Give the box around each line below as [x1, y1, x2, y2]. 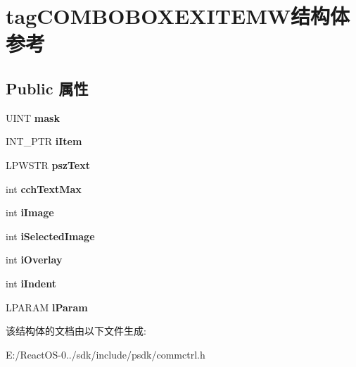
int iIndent [6, 275, 57, 290]
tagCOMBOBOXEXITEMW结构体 [6, 1, 350, 30]
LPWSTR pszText [6, 157, 90, 172]
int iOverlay [6, 252, 63, 267]
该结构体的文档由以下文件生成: [6, 323, 146, 338]
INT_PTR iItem [6, 134, 82, 149]
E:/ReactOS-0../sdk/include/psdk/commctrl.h [6, 347, 205, 361]
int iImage [6, 205, 54, 220]
